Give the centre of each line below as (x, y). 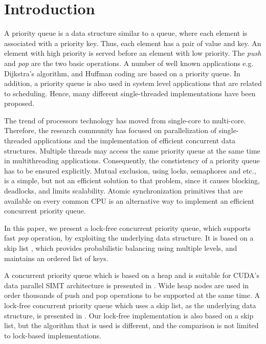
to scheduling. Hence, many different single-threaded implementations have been (130, 93)
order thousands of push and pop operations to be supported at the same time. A (132, 295)
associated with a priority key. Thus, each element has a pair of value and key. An (133, 43)
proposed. (19, 103)
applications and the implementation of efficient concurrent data (135, 141)
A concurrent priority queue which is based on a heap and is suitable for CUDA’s (132, 275)
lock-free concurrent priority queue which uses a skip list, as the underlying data (130, 305)
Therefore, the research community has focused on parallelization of (110, 130)
